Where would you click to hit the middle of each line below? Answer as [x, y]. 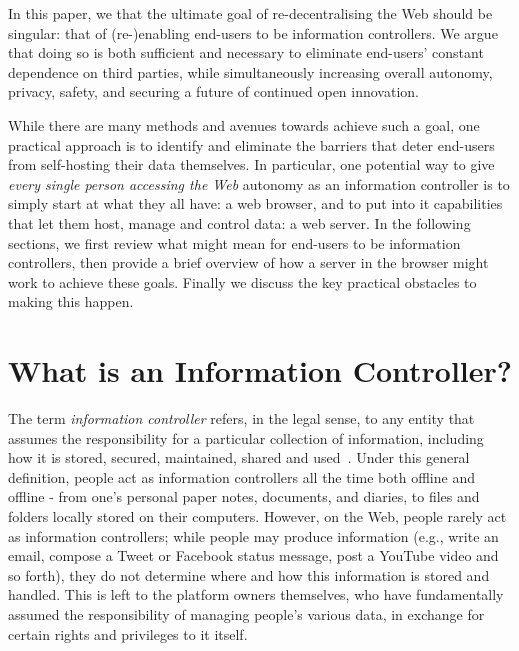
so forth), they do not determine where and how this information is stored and [249, 574]
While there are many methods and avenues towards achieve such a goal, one [244, 124]
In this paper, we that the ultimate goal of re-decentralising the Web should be [250, 13]
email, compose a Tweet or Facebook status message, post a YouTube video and [253, 555]
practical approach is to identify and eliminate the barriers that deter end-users [251, 144]
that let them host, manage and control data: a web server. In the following [239, 222]
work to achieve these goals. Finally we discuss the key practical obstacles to [242, 281]
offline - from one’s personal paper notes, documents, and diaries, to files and [244, 496]
